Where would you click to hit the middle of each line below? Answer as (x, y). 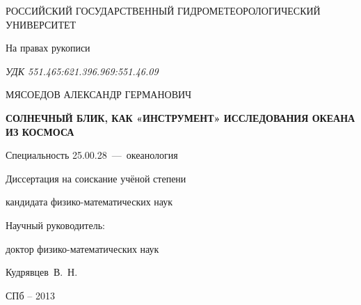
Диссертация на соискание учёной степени (96, 178)
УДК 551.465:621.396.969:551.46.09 (82, 71)
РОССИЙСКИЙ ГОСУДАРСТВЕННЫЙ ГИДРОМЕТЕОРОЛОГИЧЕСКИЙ (163, 10)
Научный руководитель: (55, 225)
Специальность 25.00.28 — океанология (92, 155)
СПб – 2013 (30, 295)
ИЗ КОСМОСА (40, 131)
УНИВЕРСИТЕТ (41, 24)
